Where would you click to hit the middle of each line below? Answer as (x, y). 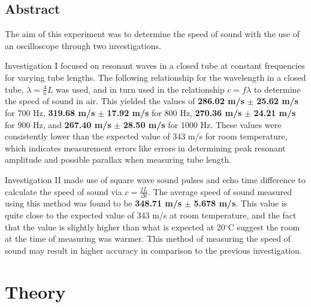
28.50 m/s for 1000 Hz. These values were (202, 124)
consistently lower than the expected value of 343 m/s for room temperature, (146, 136)
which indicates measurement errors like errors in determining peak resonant (145, 148)
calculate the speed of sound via (64, 191)
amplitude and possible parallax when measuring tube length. (118, 159)
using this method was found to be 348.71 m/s (93, 203)
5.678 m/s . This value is (241, 203)
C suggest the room (264, 227)
